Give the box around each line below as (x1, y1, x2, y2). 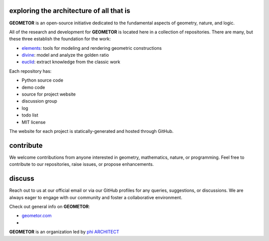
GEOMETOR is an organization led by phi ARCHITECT (9, 229, 120, 235)
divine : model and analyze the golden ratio (21, 52, 109, 58)
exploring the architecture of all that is (9, 6, 131, 15)
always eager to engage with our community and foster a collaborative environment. (9, 194, 183, 200)
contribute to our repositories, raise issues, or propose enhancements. (9, 161, 154, 167)
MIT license (21, 119, 46, 125)
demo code (21, 84, 45, 90)
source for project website (21, 91, 76, 97)
